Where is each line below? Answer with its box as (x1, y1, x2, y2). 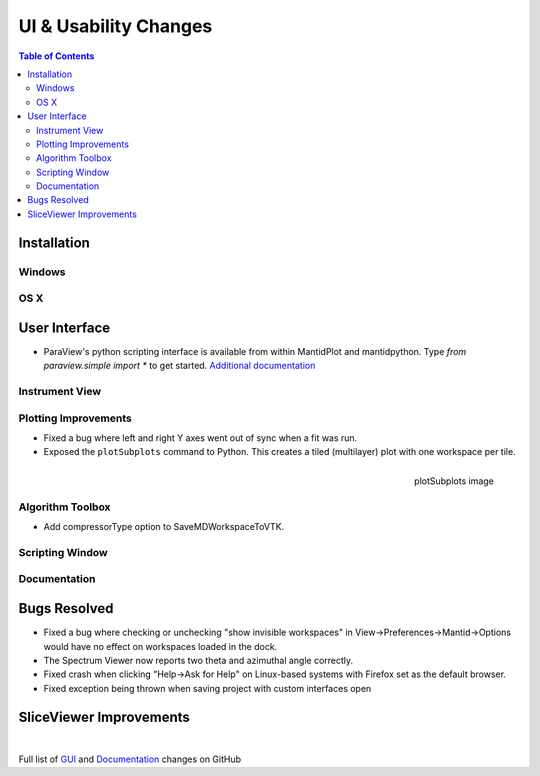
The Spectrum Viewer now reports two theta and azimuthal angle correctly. (43, 654, 354, 666)
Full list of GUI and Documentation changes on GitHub (18, 753, 242, 765)
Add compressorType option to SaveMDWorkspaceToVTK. (43, 521, 285, 533)
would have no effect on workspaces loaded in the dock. (43, 640, 278, 652)
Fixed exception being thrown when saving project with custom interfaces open (43, 682, 372, 694)
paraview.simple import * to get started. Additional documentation (43, 360, 316, 372)
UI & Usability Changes (18, 15, 213, 37)
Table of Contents (18, 50, 95, 62)
